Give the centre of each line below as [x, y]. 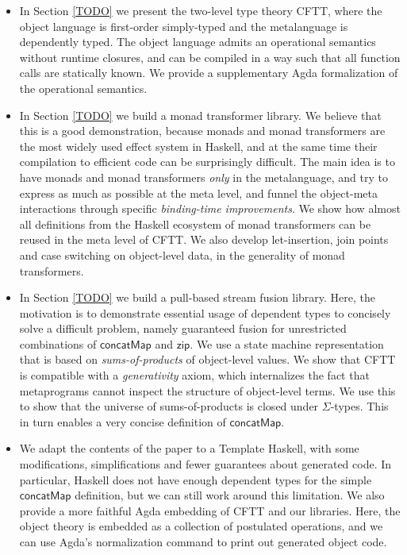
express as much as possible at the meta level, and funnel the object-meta [198, 193]
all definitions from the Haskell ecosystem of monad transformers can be [195, 224]
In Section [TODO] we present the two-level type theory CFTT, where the [201, 10]
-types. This [359, 406]
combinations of [58, 343]
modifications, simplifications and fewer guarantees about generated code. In [205, 464]
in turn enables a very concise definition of [123, 421]
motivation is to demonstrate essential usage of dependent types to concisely [205, 312]
